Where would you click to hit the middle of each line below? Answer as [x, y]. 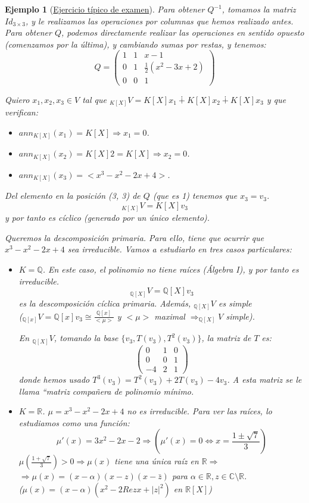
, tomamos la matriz [259, 9]
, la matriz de [226, 338]
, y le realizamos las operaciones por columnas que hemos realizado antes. [159, 21]
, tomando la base [86, 338]
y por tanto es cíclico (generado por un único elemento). [107, 218]
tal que [95, 99]
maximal [170, 316]
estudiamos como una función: [74, 422]
